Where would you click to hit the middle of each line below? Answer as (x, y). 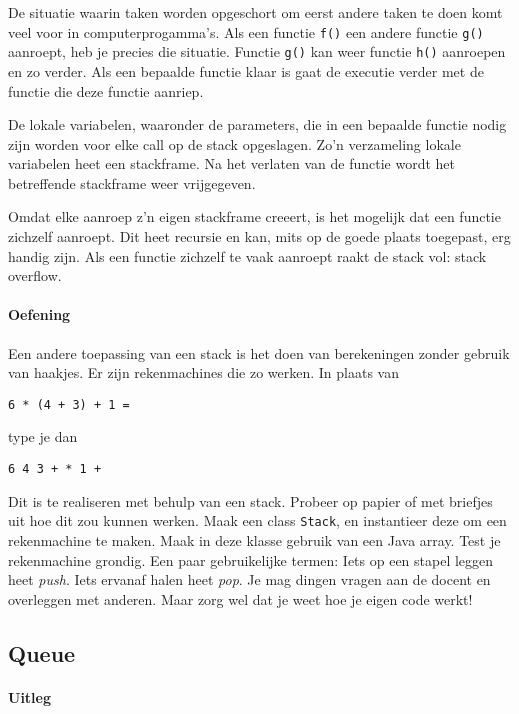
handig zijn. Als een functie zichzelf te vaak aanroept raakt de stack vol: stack (247, 255)
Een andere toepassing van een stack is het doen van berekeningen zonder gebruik (259, 352)
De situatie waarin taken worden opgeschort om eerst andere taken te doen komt (255, 12)
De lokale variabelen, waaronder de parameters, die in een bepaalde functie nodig (257, 124)
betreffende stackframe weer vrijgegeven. (132, 182)
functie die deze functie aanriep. (106, 90)
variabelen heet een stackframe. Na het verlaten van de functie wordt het (232, 163)
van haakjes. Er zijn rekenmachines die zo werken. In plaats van (203, 372)
